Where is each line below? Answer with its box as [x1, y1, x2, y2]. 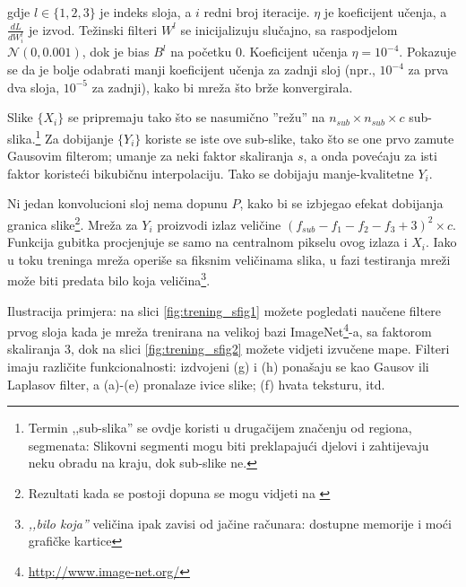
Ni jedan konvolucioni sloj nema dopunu [7, 194, 228, 213]
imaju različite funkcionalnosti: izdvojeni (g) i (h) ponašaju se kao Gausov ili [7, 357, 429, 375]
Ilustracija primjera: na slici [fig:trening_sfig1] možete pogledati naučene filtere [7, 301, 441, 320]
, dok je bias [82, 42, 150, 61]
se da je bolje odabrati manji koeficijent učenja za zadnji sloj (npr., [7, 60, 375, 79]
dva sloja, [7, 77, 60, 96]
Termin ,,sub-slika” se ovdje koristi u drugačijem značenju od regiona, [28, 418, 412, 437]
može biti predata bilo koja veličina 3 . [7, 268, 211, 289]
